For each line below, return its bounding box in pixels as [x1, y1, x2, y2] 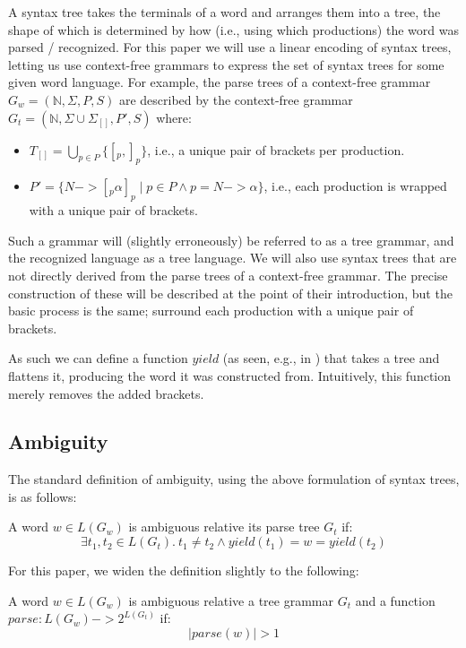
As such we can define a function [8, 349, 188, 367]
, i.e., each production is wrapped [263, 177, 447, 195]
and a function [355, 591, 436, 609]
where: [156, 108, 192, 126]
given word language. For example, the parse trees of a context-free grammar [8, 73, 431, 91]
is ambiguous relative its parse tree [128, 517, 320, 536]
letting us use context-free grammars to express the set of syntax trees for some [8, 55, 444, 73]
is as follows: [8, 487, 77, 505]
